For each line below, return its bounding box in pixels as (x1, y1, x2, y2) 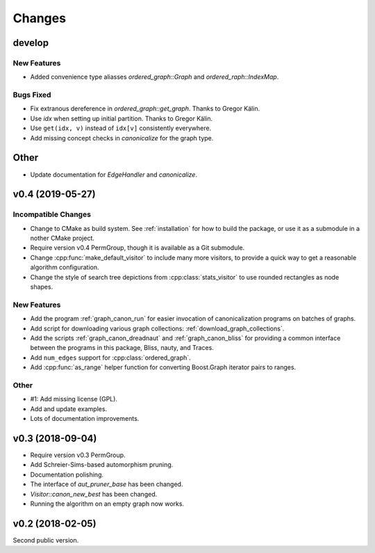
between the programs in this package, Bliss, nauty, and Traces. (30, 344, 215, 352)
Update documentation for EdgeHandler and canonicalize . (30, 170, 198, 179)
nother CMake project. (30, 234, 95, 243)
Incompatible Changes (12, 209, 92, 219)
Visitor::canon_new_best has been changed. (30, 490, 158, 498)
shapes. (30, 282, 53, 291)
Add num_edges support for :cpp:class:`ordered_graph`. (30, 353, 191, 362)
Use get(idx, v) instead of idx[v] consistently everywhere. (30, 124, 212, 132)
